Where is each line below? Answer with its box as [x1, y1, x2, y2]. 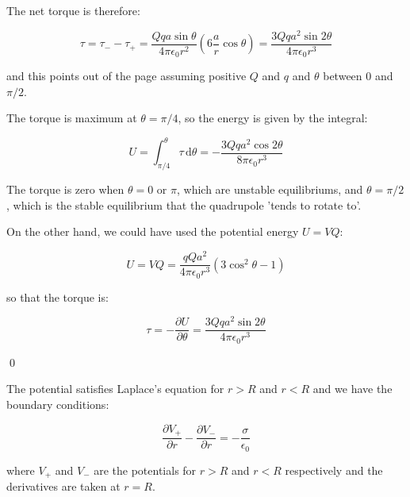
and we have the [312, 380, 393, 397]
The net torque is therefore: [6, 2, 140, 18]
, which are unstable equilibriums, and [177, 181, 363, 198]
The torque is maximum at [6, 110, 137, 126]
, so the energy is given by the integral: [178, 110, 368, 126]
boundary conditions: [6, 396, 109, 413]
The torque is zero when [6, 181, 125, 198]
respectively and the [285, 461, 383, 478]
